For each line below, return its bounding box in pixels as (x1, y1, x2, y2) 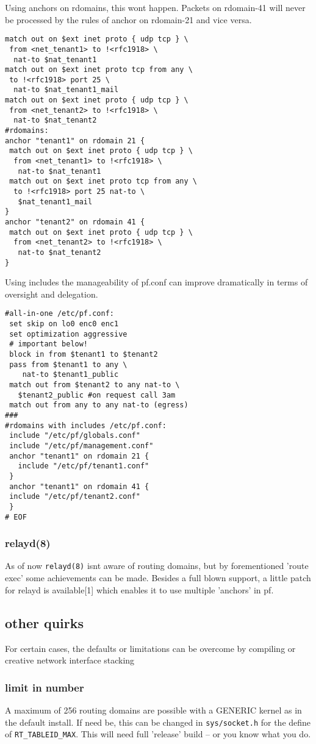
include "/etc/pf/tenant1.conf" (18, 462, 149, 471)
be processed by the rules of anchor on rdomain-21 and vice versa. (5, 13, 252, 26)
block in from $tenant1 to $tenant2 (9, 350, 158, 359)
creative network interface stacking (5, 654, 135, 667)
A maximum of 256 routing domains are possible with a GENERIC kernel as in (5, 703, 302, 716)
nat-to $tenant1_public (22, 370, 119, 379)
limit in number (5, 679, 84, 695)
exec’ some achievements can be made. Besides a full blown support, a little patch (5, 571, 311, 584)
